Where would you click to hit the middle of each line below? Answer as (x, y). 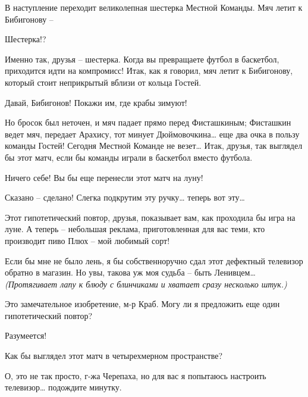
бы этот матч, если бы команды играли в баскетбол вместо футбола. (129, 157)
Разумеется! (26, 335)
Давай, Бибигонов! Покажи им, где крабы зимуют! (96, 102)
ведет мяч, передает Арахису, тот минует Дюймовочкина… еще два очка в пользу (152, 134)
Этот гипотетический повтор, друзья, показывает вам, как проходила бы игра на (150, 217)
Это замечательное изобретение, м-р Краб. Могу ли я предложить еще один (142, 304)
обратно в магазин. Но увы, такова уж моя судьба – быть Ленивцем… (130, 272)
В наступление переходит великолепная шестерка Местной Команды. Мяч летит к (154, 7)
